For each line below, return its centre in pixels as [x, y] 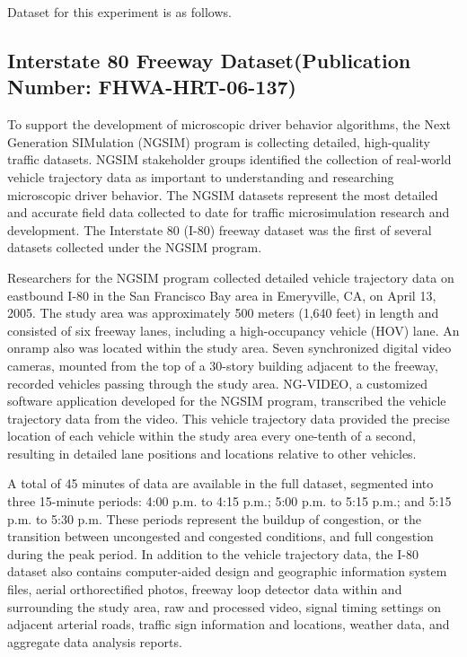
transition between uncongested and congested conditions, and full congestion [220, 536]
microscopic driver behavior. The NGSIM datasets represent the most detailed [223, 194]
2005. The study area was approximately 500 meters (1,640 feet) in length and [223, 313]
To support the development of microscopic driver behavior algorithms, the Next [229, 124]
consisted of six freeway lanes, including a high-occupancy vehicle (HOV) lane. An [233, 330]
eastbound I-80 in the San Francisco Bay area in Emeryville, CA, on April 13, [222, 295]
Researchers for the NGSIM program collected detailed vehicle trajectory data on [231, 277]
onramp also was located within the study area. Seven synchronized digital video [229, 348]
